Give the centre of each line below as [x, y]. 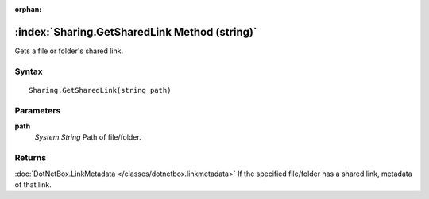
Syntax [29, 71]
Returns [31, 158]
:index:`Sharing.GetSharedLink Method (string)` [136, 32]
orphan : [28, 9]
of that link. [33, 184]
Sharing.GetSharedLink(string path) [100, 90]
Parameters [38, 110]
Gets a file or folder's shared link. [69, 51]
